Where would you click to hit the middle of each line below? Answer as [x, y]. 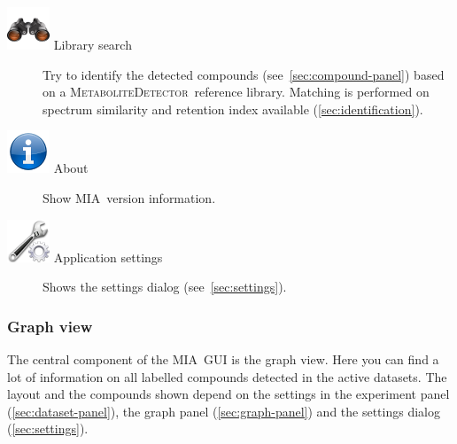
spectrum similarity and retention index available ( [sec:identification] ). [233, 109]
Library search [93, 44]
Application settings [108, 257]
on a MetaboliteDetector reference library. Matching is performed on [236, 92]
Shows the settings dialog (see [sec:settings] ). [165, 287]
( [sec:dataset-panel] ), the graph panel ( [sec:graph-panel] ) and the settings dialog [224, 411]
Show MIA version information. [129, 197]
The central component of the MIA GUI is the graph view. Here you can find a [223, 358]
